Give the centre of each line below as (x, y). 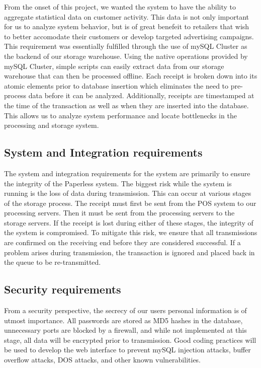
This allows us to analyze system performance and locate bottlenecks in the (120, 115)
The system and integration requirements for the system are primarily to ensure (127, 173)
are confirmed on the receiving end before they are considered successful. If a (122, 242)
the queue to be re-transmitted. (53, 262)
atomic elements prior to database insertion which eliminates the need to (116, 85)
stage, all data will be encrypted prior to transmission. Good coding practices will (130, 340)
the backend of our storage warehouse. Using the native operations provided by (126, 56)
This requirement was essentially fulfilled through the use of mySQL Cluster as (126, 46)
